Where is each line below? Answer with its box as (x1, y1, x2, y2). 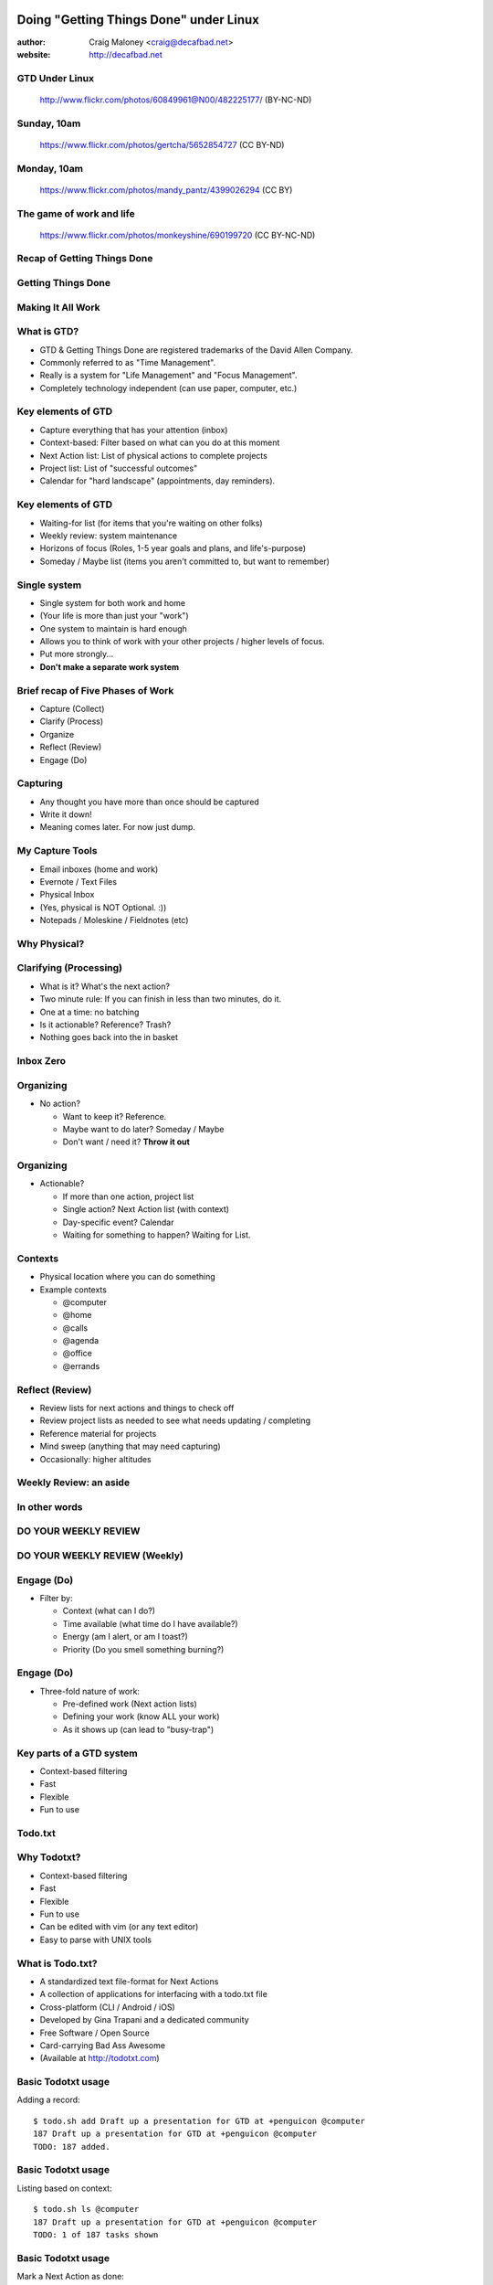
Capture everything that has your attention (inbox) (39, 424, 228, 435)
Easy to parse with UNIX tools (39, 1934, 152, 1945)
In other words (16, 1500, 83, 1513)
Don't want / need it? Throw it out (62, 1136, 191, 1147)
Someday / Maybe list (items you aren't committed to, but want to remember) (39, 556, 330, 567)
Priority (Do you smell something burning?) (62, 1643, 225, 1654)
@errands (62, 1360, 100, 1371)
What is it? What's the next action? (39, 981, 171, 992)
